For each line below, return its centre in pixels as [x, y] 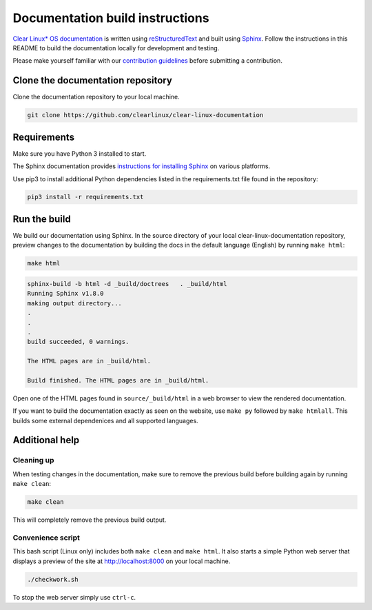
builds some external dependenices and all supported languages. [106, 420]
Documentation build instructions [111, 18]
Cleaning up [33, 460]
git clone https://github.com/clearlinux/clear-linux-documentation [145, 115]
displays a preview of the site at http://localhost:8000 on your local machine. [122, 561]
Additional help [46, 440]
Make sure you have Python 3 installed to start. [80, 153]
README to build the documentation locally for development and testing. [116, 48]
